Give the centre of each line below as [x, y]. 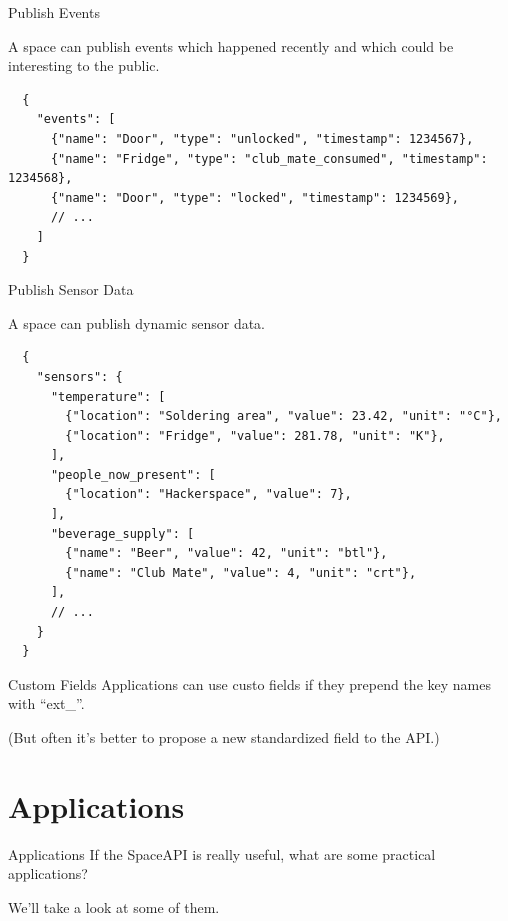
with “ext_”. [46, 703]
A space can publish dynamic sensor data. [137, 322]
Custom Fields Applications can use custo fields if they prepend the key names [249, 683]
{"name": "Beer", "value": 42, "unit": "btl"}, [226, 553]
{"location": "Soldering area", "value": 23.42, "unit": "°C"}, [283, 416]
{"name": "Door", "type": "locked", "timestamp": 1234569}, [255, 197]
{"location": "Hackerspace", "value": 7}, [208, 494]
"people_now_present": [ [133, 474]
